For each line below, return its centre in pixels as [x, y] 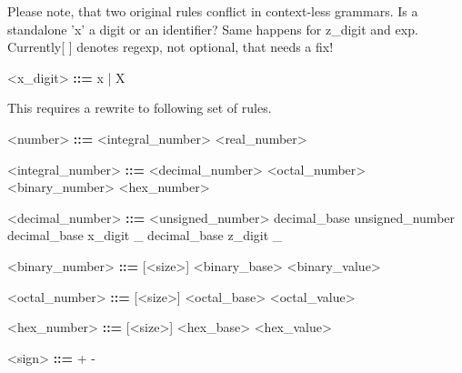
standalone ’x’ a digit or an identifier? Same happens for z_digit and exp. [213, 29]
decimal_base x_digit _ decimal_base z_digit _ [145, 235]
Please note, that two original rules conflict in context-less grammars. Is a [213, 11]
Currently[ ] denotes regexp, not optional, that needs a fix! [171, 47]
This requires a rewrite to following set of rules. [140, 108]
